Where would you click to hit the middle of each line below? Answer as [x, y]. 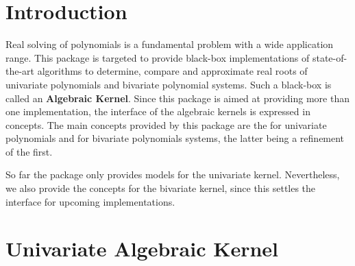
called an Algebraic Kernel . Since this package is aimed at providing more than [177, 98]
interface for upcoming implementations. [90, 201]
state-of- [330, 57]
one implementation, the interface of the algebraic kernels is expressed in [158, 111]
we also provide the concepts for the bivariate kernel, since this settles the [161, 188]
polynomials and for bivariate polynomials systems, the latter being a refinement [175, 138]
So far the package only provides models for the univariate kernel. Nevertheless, [173, 174]
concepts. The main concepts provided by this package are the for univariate [166, 124]
